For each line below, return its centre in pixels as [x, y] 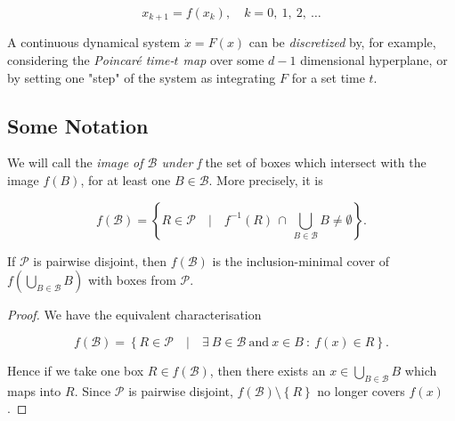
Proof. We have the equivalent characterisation [134, 315]
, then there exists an [268, 370]
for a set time [328, 77]
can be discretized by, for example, [342, 42]
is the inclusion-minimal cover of [301, 260]
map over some [223, 60]
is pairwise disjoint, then [100, 260]
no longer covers [361, 390]
